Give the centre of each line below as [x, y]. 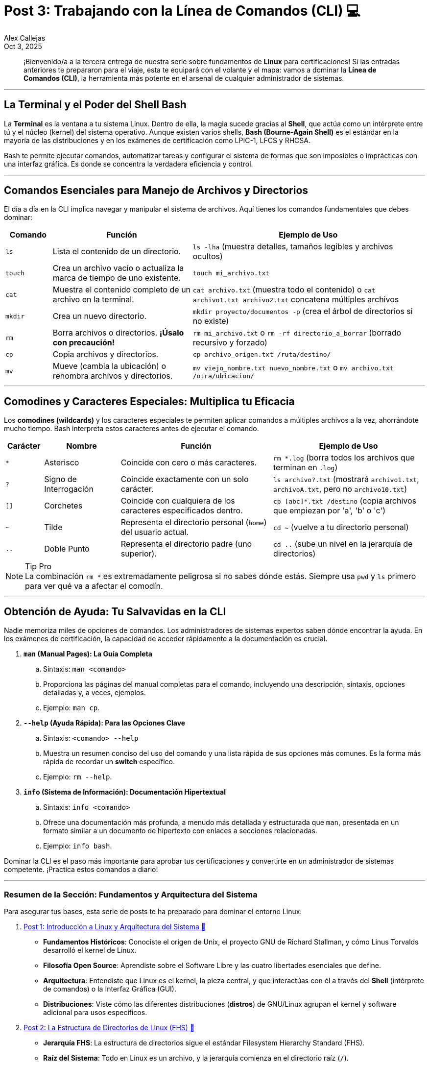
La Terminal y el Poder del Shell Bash [95, 105]
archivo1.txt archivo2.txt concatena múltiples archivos [296, 300]
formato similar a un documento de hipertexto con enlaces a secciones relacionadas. [180, 831]
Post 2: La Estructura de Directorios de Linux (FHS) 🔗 [109, 1027]
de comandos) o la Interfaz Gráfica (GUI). [110, 989]
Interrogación [69, 489]
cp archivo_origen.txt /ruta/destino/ [262, 354]
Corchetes [63, 506]
